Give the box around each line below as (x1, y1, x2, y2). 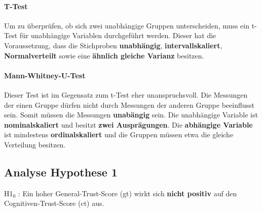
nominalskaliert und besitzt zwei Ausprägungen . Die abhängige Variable (4, 119, 253, 130)
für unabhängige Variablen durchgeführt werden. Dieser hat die (19, 30, 216, 41)
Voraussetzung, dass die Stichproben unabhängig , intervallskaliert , (4, 40, 222, 50)
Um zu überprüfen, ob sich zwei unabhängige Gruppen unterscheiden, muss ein (4, 20, 249, 31)
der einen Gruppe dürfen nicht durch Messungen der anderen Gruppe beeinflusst (4, 99, 254, 110)
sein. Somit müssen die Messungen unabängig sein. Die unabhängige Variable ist (4, 109, 258, 120)
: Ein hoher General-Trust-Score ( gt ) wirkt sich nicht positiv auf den (18, 188, 237, 198)
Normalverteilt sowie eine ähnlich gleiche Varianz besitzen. (4, 50, 204, 60)
